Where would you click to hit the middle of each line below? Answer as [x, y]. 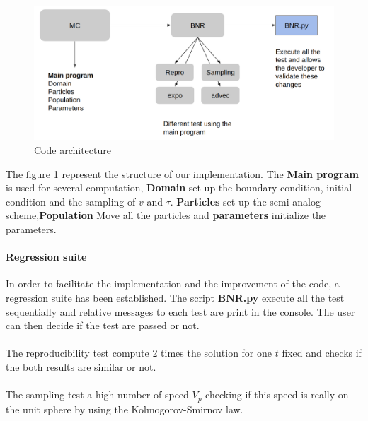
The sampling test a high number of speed [97, 395]
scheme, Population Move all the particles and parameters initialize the [166, 215]
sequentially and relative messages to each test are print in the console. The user [180, 311]
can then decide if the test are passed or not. [103, 325]
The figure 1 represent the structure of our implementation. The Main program [182, 173]
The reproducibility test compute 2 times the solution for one [139, 353]
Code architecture [73, 150]
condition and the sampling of [71, 201]
